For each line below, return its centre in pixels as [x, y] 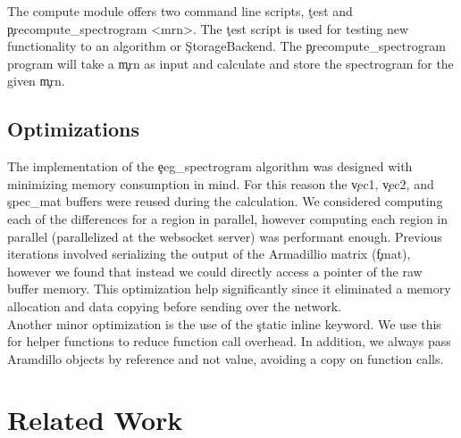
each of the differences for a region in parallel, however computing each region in [228, 218]
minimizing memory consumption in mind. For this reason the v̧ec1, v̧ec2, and [221, 183]
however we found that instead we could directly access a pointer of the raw [215, 271]
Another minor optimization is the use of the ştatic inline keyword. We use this [224, 323]
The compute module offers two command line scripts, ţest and [180, 11]
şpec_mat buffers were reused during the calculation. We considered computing [225, 201]
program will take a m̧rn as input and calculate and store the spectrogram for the [230, 63]
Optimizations [74, 129]
